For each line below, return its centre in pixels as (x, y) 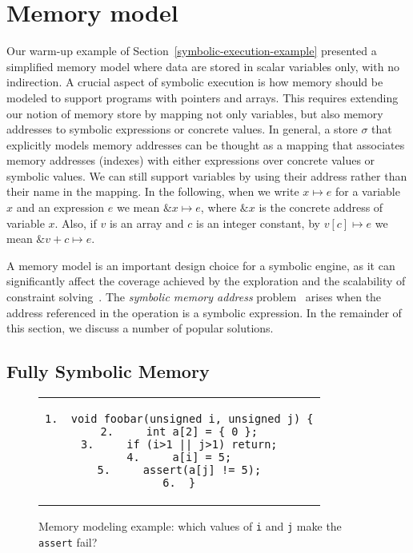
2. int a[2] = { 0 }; (179, 432)
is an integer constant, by (258, 223)
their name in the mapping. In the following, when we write (153, 191)
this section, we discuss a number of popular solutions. (140, 328)
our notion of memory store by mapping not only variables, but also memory (195, 113)
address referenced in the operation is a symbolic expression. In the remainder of (204, 312)
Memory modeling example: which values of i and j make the (190, 526)
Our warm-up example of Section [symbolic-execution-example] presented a (192, 51)
